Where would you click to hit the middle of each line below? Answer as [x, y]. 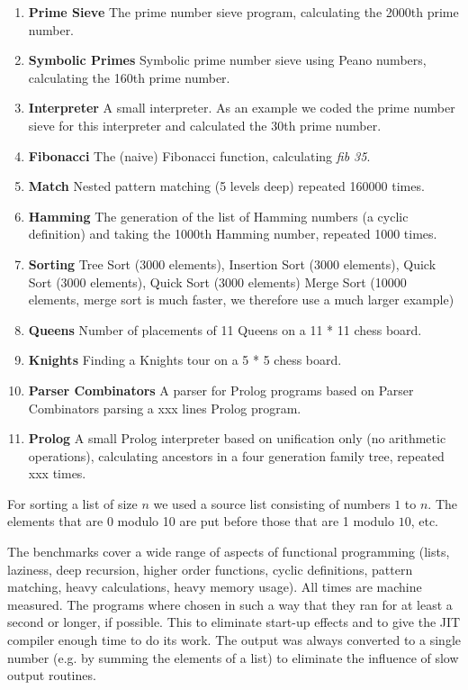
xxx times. [57, 473]
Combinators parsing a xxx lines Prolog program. [165, 408]
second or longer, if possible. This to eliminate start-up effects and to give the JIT [234, 622]
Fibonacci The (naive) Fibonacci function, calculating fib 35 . [199, 155]
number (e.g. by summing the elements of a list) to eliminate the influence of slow [233, 657]
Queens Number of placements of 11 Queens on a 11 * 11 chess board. [225, 329]
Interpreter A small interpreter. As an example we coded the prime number [242, 108]
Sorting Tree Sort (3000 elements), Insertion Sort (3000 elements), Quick [232, 263]
